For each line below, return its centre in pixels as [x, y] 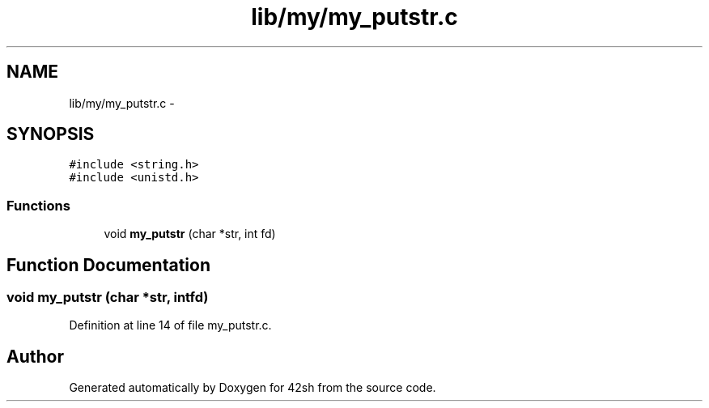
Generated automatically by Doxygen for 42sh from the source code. [253, 388]
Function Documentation [108, 265]
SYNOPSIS [51, 134]
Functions [38, 205]
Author [35, 356]
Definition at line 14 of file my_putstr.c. [170, 325]
